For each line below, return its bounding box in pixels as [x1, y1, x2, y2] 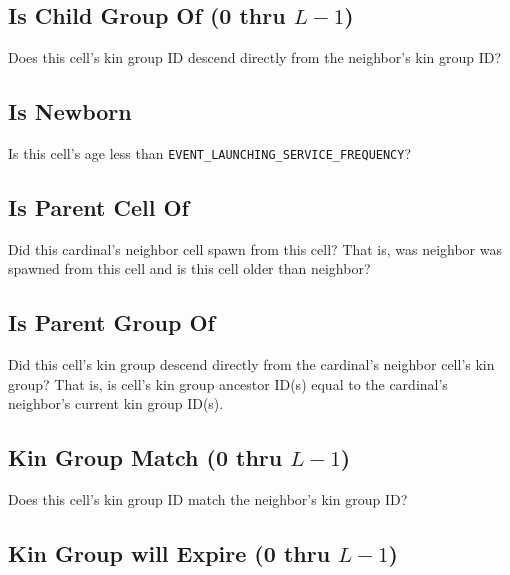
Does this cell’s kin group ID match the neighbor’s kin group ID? [8, 489, 408, 510]
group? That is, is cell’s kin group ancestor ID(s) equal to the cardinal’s [8, 373, 448, 394]
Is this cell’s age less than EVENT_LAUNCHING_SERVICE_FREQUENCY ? [8, 143, 412, 163]
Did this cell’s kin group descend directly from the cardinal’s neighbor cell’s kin [8, 354, 495, 375]
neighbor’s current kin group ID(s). [8, 393, 224, 414]
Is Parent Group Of [8, 307, 215, 338]
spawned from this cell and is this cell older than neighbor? [8, 258, 371, 279]
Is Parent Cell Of [8, 192, 189, 223]
